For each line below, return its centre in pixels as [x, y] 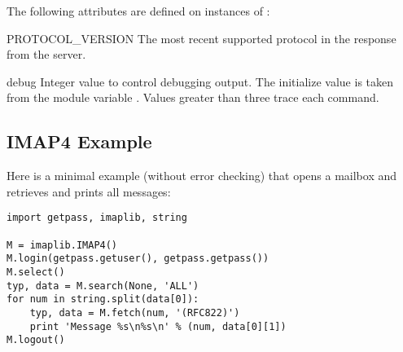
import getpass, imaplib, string [97, 218]
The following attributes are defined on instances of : [138, 11]
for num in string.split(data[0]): [103, 299]
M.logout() [36, 340]
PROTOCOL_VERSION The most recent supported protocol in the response [201, 38]
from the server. [46, 54]
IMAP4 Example [79, 141]
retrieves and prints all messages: [89, 191]
